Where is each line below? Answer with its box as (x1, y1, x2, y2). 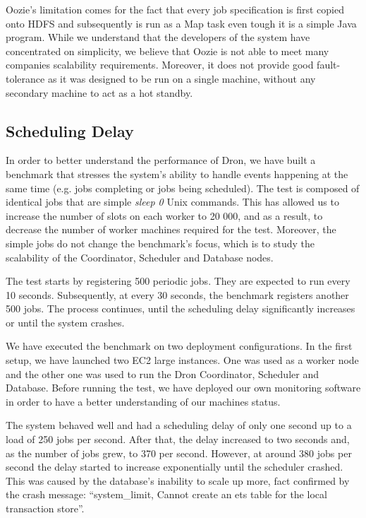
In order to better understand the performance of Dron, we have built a (6, 153, 316, 167)
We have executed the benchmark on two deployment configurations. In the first (6, 339, 353, 353)
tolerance (6, 71, 45, 86)
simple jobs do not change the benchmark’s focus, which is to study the (6, 235, 315, 250)
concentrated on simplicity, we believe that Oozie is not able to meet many (6, 43, 329, 58)
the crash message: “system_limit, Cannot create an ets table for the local (6, 487, 327, 502)
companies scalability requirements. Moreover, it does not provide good (6, 57, 314, 72)
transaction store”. (6, 501, 85, 516)
